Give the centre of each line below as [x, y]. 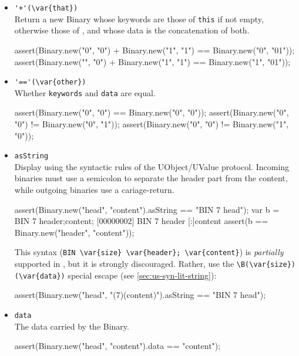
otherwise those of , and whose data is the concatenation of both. [132, 30]
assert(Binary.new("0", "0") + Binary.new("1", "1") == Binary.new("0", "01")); [154, 50]
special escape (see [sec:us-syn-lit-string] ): [142, 275]
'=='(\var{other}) [50, 82]
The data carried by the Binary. [72, 326]
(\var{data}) [40, 276]
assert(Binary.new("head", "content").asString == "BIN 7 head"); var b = [147, 209]
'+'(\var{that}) [46, 8]
